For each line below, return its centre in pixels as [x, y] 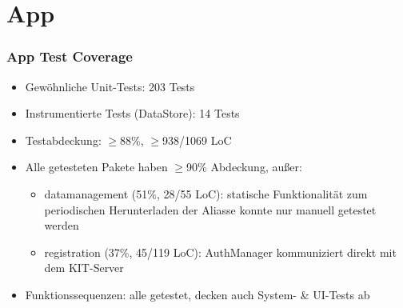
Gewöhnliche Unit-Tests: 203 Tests [110, 86]
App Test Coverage [70, 56]
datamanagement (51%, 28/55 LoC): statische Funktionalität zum [206, 193]
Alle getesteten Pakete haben [96, 167]
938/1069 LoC [197, 140]
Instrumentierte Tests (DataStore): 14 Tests [132, 113]
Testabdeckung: [63, 140]
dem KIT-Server [84, 268]
